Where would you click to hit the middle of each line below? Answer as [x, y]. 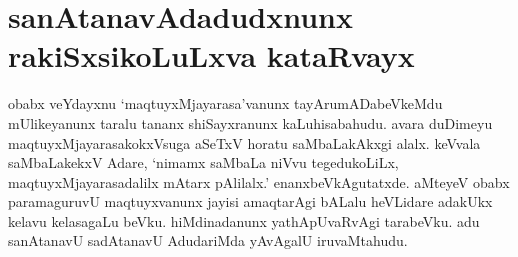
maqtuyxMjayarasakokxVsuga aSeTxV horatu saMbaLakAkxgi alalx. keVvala [244, 142]
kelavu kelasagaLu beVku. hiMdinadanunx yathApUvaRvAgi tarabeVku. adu [244, 220]
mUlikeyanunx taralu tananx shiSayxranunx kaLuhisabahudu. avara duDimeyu [250, 122]
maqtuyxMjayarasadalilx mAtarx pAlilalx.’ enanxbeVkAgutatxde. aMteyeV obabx [259, 181]
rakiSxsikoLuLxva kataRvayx [211, 55]
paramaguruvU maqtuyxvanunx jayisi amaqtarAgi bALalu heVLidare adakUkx [250, 201]
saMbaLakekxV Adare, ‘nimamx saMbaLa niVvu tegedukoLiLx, [203, 162]
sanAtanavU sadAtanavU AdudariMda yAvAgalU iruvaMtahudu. [208, 240]
